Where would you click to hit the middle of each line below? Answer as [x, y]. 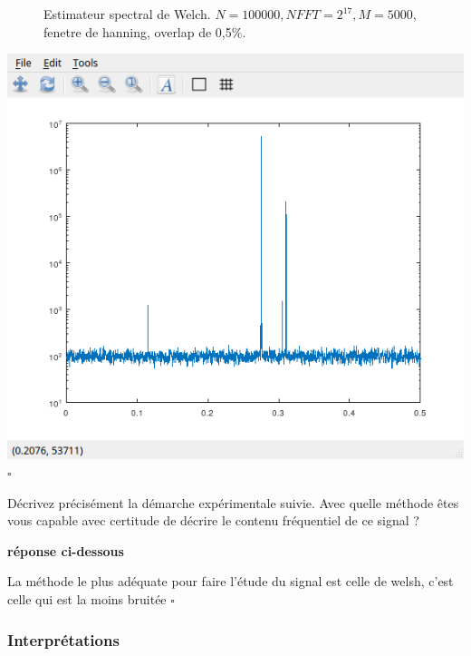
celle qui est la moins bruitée [87, 599]
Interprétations [63, 639]
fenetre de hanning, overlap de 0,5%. [145, 31]
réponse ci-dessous [66, 550]
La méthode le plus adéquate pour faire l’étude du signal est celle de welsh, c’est [231, 581]
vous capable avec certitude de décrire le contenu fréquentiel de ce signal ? [213, 520]
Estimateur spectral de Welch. [127, 14]
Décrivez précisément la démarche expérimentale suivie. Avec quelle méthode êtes [233, 502]
